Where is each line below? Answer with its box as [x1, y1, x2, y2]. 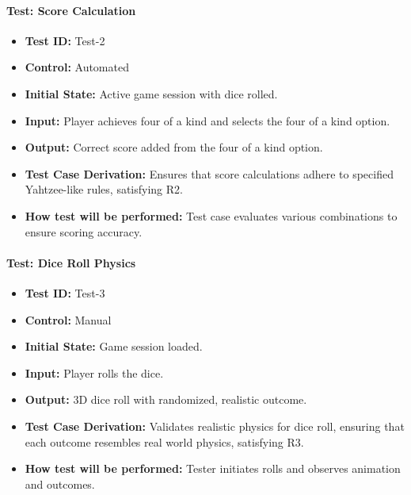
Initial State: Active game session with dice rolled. [25, 85, 278, 102]
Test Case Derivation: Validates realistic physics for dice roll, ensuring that [25, 417, 405, 434]
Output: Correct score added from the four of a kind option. [25, 139, 323, 155]
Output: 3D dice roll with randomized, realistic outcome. [25, 391, 307, 408]
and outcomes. [25, 475, 95, 492]
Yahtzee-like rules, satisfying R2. [25, 181, 183, 198]
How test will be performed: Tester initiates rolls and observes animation [25, 460, 401, 477]
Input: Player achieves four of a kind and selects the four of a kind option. [25, 112, 390, 129]
